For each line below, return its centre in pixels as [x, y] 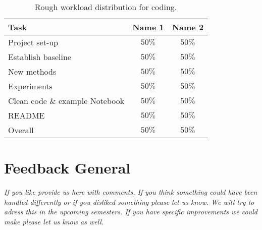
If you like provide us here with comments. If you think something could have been [131, 192]
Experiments [30, 86]
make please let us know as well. [54, 221]
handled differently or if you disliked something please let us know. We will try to [129, 202]
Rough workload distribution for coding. [106, 7]
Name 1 [148, 27]
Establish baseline [40, 57]
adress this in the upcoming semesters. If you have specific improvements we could [131, 212]
